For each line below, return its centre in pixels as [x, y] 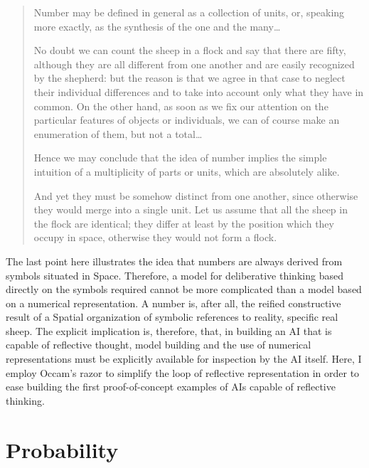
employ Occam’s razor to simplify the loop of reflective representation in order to [183, 372]
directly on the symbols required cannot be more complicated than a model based [184, 289]
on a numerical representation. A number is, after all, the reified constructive [173, 303]
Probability [62, 449]
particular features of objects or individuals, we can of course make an [187, 120]
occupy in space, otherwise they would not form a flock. [155, 237]
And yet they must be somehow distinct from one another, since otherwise [196, 195]
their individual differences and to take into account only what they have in [199, 91]
